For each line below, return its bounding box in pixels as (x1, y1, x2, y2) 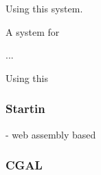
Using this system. (5, 1, 83, 15)
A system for (5, 24, 60, 39)
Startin (5, 100, 45, 117)
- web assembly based (5, 127, 96, 141)
